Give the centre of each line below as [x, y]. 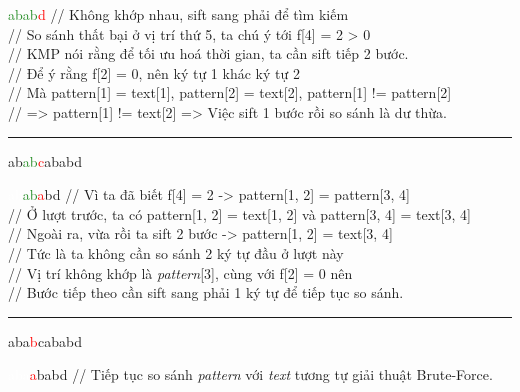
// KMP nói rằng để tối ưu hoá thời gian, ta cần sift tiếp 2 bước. [208, 53]
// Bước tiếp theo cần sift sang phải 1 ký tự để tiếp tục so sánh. [206, 292]
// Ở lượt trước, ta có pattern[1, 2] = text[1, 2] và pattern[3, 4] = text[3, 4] [239, 213]
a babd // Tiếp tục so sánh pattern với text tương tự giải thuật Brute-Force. [261, 374]
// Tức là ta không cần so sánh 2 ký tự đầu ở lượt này [176, 252]
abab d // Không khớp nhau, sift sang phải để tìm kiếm [178, 14]
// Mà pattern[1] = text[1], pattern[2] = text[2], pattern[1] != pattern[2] [230, 92]
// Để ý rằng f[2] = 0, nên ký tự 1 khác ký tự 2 [154, 72]
